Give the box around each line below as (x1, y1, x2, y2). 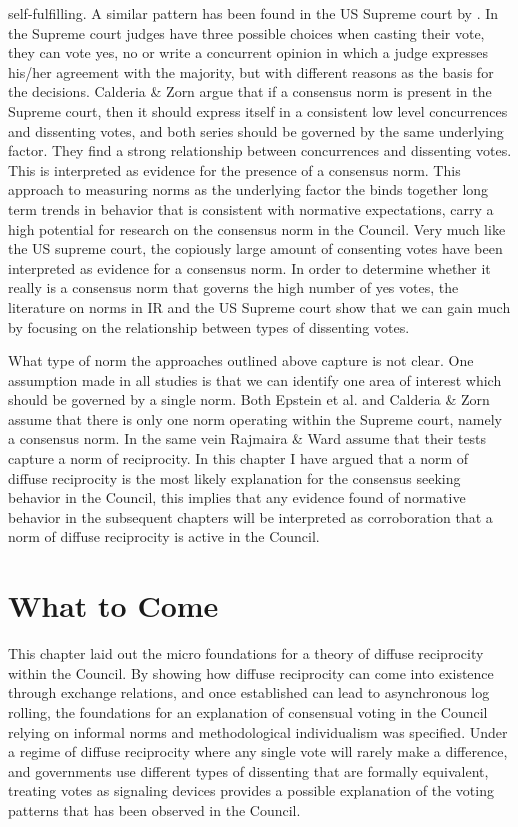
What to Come (8, 585, 219, 626)
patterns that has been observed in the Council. (8, 799, 301, 820)
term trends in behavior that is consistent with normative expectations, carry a (8, 198, 494, 219)
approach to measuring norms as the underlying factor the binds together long (8, 179, 489, 200)
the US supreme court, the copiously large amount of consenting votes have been (8, 238, 503, 259)
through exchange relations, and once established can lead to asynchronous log (8, 682, 490, 703)
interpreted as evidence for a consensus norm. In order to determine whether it (8, 257, 491, 278)
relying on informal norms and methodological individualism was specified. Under (8, 721, 508, 742)
